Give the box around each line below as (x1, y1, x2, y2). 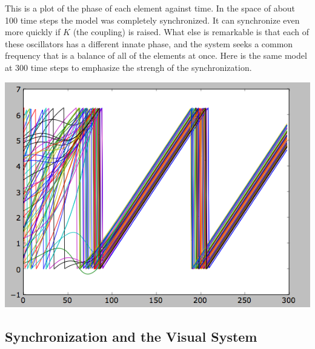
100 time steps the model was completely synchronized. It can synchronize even (5, 13, 300, 26)
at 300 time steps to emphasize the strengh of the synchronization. (5, 61, 252, 73)
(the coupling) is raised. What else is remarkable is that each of (73, 25, 310, 38)
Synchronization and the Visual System (5, 327, 257, 345)
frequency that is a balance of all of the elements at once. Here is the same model (5, 49, 307, 62)
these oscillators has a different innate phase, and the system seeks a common (5, 37, 293, 50)
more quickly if (5, 25, 61, 38)
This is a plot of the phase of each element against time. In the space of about (5, 2, 296, 14)
